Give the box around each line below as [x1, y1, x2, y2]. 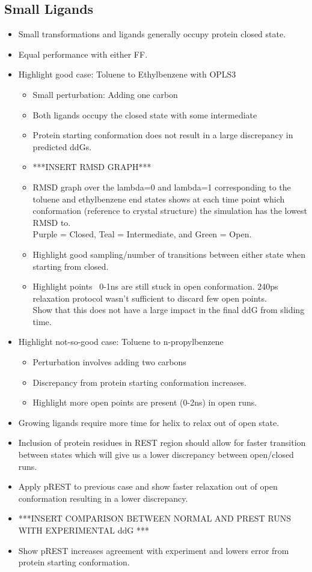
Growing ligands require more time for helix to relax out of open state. [18, 416, 280, 428]
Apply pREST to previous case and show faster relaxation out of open [18, 480, 278, 493]
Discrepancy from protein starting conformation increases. [32, 376, 247, 388]
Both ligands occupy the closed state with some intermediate [32, 108, 257, 121]
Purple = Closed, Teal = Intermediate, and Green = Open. [32, 228, 252, 240]
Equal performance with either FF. [18, 47, 148, 60]
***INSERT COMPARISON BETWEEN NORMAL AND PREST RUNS [18, 512, 292, 525]
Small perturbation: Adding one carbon [32, 88, 178, 100]
